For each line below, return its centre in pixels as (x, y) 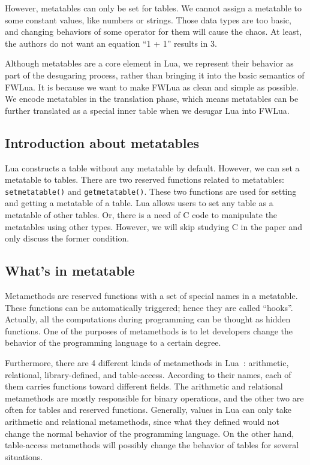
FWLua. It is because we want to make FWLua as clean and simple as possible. (152, 87)
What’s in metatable (70, 271)
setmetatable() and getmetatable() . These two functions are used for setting (151, 191)
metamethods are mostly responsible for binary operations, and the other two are (154, 398)
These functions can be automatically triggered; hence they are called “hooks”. (149, 307)
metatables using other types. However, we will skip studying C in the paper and (154, 226)
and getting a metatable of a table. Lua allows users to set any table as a (139, 203)
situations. (24, 456)
